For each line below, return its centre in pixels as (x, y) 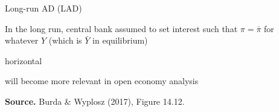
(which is (65, 40)
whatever (22, 40)
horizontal (24, 60)
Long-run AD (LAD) (43, 8)
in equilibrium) (120, 40)
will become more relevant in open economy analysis (102, 81)
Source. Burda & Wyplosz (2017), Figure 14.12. (95, 101)
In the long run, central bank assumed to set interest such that (121, 28)
